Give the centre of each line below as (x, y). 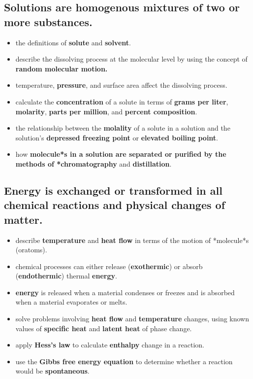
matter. (23, 219)
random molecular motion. (62, 68)
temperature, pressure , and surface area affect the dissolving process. (121, 85)
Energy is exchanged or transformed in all (113, 190)
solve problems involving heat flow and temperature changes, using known (132, 319)
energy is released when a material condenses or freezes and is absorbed (125, 292)
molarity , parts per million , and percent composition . (106, 111)
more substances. (48, 21)
